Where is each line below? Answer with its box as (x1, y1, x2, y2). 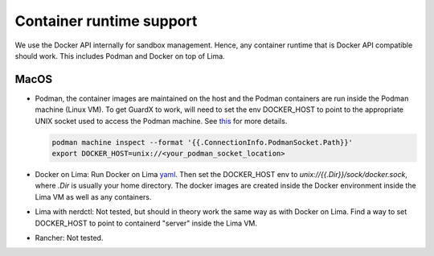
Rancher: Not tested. (35, 233, 104, 242)
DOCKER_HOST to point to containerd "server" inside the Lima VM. (35, 218, 257, 228)
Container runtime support (14, 12, 198, 30)
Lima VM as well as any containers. (35, 192, 152, 201)
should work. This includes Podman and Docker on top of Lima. (14, 51, 225, 60)
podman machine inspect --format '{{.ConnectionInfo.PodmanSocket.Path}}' (51, 138, 354, 147)
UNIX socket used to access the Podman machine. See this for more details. (35, 116, 288, 126)
